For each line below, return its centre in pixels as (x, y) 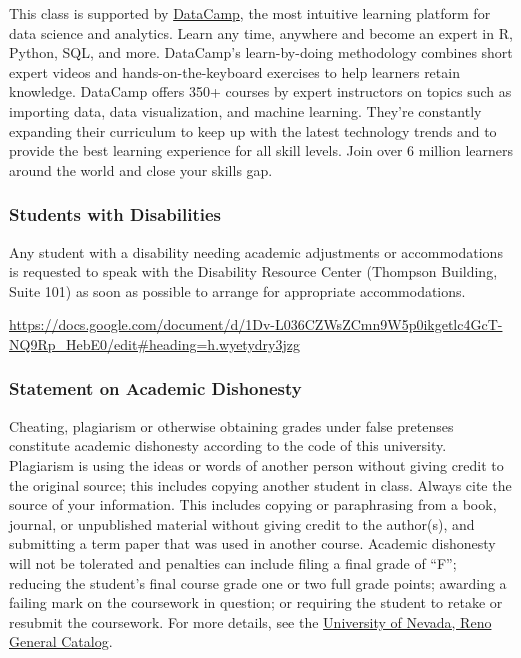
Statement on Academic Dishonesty (155, 388)
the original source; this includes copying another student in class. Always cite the (260, 484)
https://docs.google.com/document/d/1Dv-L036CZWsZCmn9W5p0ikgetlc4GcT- (256, 324)
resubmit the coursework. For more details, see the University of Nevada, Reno (250, 621)
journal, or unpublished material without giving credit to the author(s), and (242, 523)
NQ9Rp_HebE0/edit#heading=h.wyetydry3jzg (154, 343)
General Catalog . (61, 641)
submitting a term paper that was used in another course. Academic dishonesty (252, 543)
